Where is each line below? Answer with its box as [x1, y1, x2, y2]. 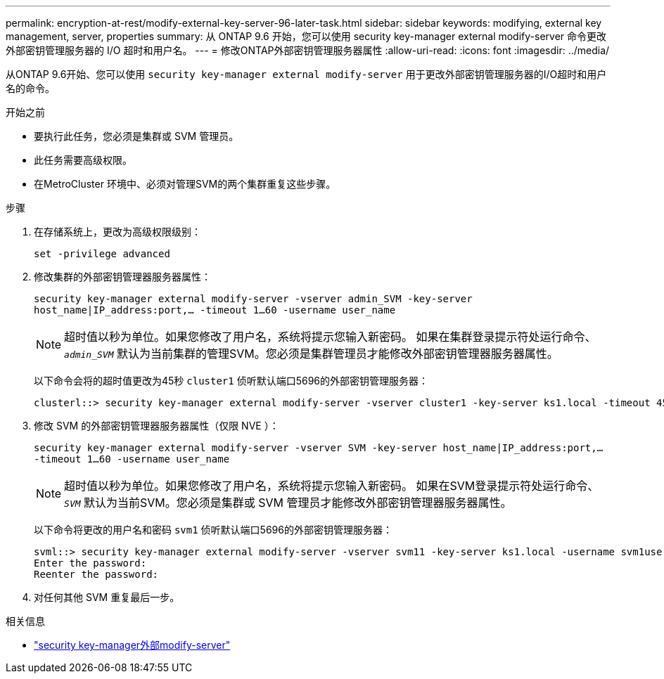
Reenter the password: [34, 569, 159, 580]
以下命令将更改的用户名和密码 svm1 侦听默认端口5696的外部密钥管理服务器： [34, 524, 392, 536]
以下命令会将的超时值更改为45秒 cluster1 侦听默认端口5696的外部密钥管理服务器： [34, 375, 429, 387]
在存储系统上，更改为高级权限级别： [34, 226, 201, 238]
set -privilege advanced [34, 248, 170, 259]
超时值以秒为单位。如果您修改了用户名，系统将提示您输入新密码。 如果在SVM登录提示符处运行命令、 [64, 479, 599, 493]
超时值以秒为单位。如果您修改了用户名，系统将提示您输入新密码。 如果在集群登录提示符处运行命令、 [64, 330, 596, 344]
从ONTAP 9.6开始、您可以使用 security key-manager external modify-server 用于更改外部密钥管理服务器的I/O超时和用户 [6, 68, 607, 80]
